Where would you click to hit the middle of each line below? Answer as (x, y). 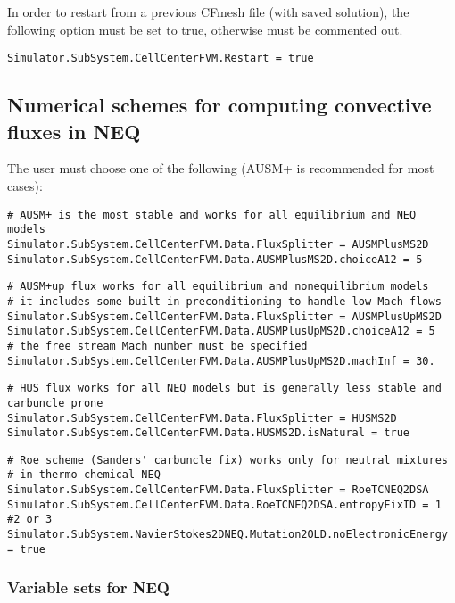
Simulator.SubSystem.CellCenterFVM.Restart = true (161, 58)
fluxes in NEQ (74, 131)
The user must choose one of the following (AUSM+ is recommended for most (221, 168)
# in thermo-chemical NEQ (84, 475)
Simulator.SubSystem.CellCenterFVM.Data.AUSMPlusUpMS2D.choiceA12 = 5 (221, 331)
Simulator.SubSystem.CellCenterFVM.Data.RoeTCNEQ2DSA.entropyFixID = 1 (224, 504)
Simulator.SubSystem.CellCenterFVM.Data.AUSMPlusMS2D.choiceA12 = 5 (215, 259)
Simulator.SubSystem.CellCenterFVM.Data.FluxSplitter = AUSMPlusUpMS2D (224, 316)
